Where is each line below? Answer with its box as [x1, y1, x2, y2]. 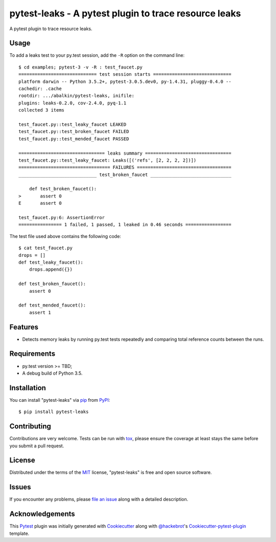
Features [9, 322, 38, 331]
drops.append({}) [29, 267, 73, 272]
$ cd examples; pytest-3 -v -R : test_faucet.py [18, 64, 143, 70]
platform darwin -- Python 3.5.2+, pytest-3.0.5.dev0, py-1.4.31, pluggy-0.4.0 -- [18, 78, 232, 84]
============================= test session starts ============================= [18, 72, 232, 77]
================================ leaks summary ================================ [18, 150, 232, 156]
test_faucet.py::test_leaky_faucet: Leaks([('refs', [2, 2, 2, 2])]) [18, 157, 197, 163]
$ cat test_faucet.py [18, 245, 73, 251]
